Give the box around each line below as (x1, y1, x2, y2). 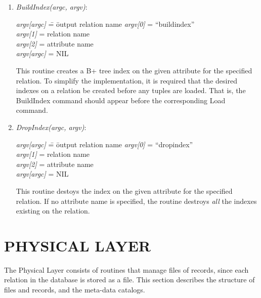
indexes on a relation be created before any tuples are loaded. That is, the (16, 85, 246, 96)
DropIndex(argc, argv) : (16, 121, 86, 132)
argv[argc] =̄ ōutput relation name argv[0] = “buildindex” (16, 18, 195, 29)
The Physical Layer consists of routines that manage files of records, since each (4, 264, 249, 275)
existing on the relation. (16, 205, 90, 216)
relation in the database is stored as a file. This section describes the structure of (4, 274, 255, 285)
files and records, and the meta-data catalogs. (4, 284, 145, 294)
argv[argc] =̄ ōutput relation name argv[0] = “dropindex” (16, 139, 193, 149)
